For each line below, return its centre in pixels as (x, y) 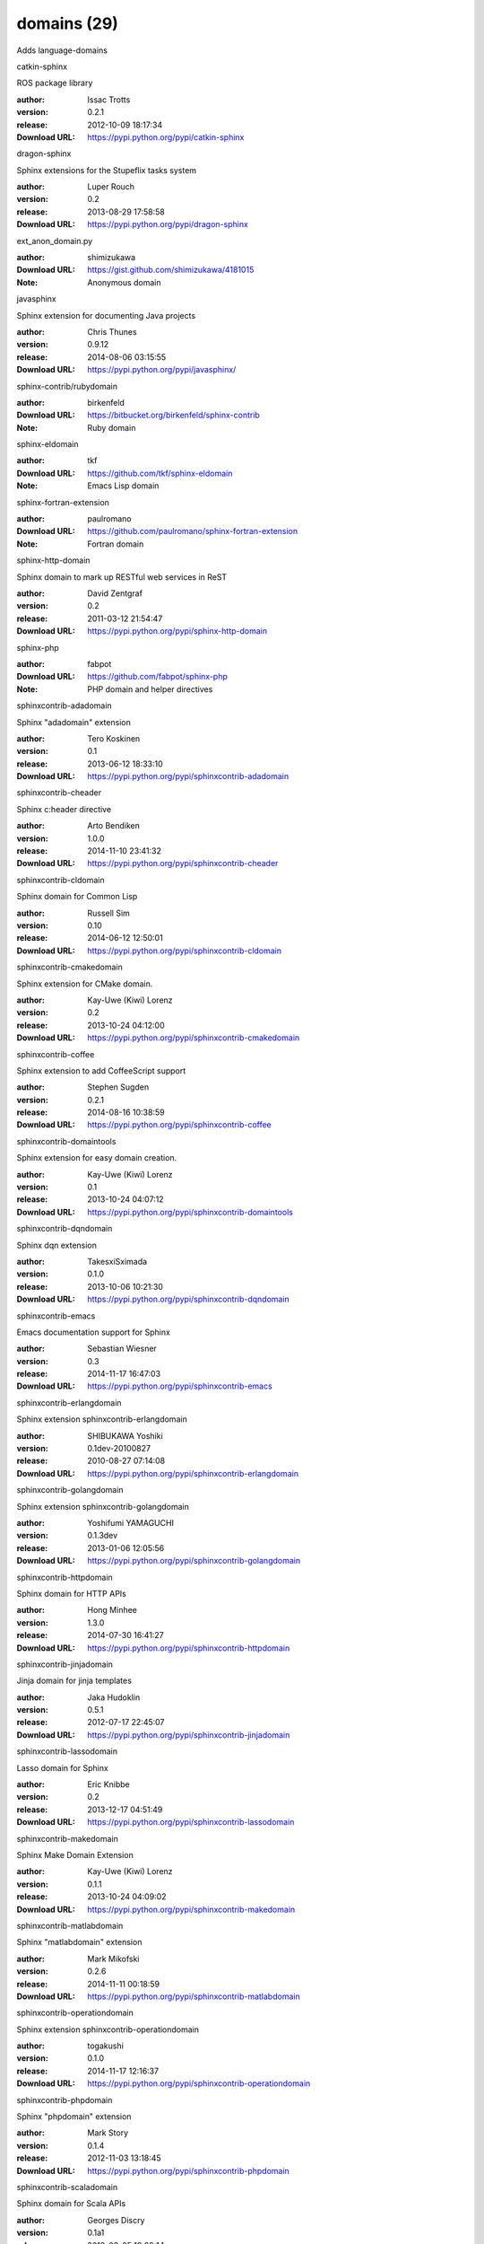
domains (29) (67, 23)
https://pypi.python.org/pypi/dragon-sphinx (168, 224)
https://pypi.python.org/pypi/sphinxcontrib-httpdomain (189, 1648)
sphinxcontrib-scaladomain (67, 2187)
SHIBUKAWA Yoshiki (125, 1435)
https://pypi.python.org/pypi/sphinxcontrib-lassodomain (191, 1822)
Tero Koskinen (114, 738)
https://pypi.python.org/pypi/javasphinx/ (162, 370)
